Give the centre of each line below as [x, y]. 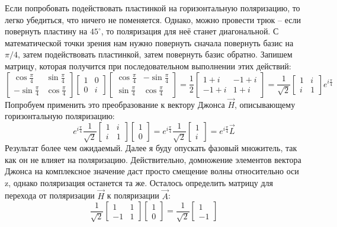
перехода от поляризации [50, 195]
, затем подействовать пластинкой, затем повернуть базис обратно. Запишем [155, 54]
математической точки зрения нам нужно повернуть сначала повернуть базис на [149, 42]
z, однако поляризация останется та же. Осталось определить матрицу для [139, 182]
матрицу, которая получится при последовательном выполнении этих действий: [148, 65]
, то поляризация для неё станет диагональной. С [190, 31]
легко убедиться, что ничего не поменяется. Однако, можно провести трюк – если [153, 19]
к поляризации [133, 195]
